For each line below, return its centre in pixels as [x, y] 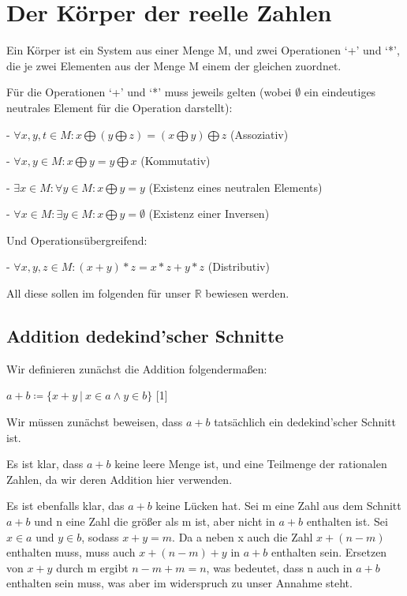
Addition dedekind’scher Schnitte [145, 336]
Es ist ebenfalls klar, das [65, 506]
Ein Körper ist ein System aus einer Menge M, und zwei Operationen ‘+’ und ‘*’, [203, 50]
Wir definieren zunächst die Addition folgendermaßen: [137, 368]
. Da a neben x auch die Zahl [243, 536]
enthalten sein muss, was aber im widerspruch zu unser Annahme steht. [179, 583]
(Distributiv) [239, 266]
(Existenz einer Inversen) [209, 214]
